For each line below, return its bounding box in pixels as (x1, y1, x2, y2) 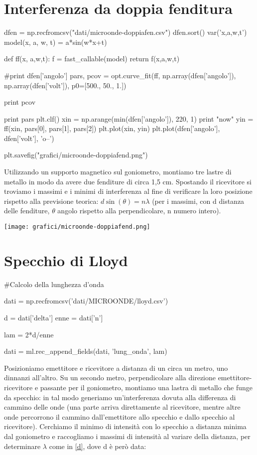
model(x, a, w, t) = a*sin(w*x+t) (4, 36, 107, 47)
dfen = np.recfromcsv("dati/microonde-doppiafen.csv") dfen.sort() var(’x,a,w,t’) (4, 27, 247, 37)
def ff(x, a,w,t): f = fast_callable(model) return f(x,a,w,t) (4, 53, 180, 64)
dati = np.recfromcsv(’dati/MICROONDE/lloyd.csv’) (4, 296, 168, 306)
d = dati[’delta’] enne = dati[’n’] (4, 312, 103, 322)
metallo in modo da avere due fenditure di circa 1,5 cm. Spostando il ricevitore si (4, 176, 252, 186)
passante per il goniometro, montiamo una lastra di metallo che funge (40, 382, 253, 392)
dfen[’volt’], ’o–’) (4, 133, 54, 143)
